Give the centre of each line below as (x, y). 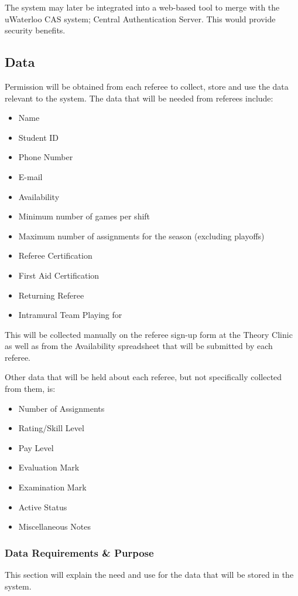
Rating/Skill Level (51, 428)
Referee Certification (55, 255)
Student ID (39, 137)
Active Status (43, 507)
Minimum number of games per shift (84, 216)
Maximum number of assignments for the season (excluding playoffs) (141, 236)
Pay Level (36, 447)
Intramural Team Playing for (70, 315)
